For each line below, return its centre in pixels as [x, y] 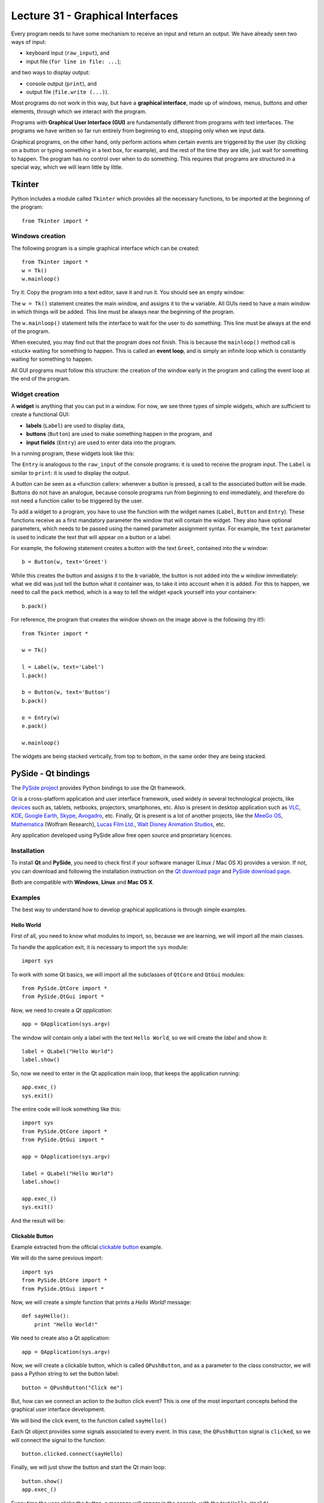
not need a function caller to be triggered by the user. [77, 500]
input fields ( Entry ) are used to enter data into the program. [101, 442]
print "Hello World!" [66, 1324]
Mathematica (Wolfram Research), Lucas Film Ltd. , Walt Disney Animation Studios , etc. [118, 824]
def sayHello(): [46, 1316]
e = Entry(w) [41, 718]
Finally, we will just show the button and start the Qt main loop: [88, 1468]
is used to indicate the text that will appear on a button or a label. [91, 537]
